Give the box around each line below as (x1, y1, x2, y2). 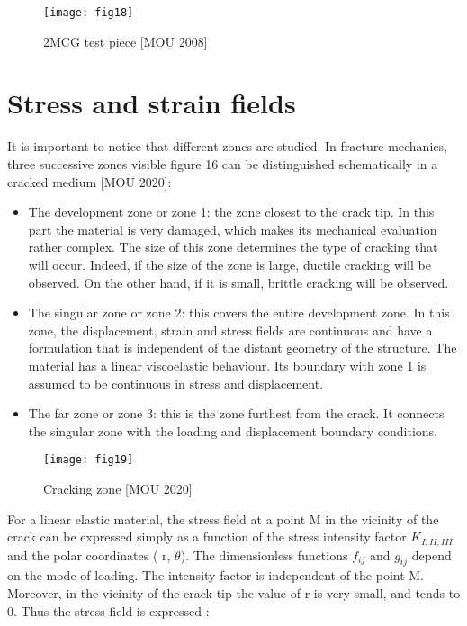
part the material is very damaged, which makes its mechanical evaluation (28, 219, 437, 238)
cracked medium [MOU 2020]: (7, 172, 172, 191)
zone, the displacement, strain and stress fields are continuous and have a (28, 320, 433, 339)
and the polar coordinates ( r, (7, 545, 171, 564)
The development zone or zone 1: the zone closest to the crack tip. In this (28, 202, 435, 221)
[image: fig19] (43, 453, 134, 467)
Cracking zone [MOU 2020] (43, 478, 193, 497)
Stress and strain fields (7, 85, 296, 121)
